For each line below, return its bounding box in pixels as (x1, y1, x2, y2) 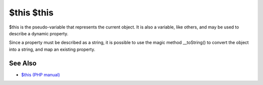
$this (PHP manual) (21, 71, 60, 77)
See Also (9, 59, 37, 67)
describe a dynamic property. (9, 30, 68, 36)
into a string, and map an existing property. (9, 46, 95, 52)
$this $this (9, 7, 54, 18)
